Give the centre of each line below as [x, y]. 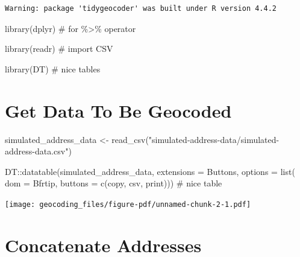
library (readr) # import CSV [59, 49]
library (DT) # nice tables [53, 68]
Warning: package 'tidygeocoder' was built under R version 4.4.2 [141, 8]
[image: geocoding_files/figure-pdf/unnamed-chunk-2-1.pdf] [128, 204]
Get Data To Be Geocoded [118, 110]
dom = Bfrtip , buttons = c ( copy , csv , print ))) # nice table [114, 183]
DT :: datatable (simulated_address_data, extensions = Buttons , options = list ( [150, 171]
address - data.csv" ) [38, 151]
